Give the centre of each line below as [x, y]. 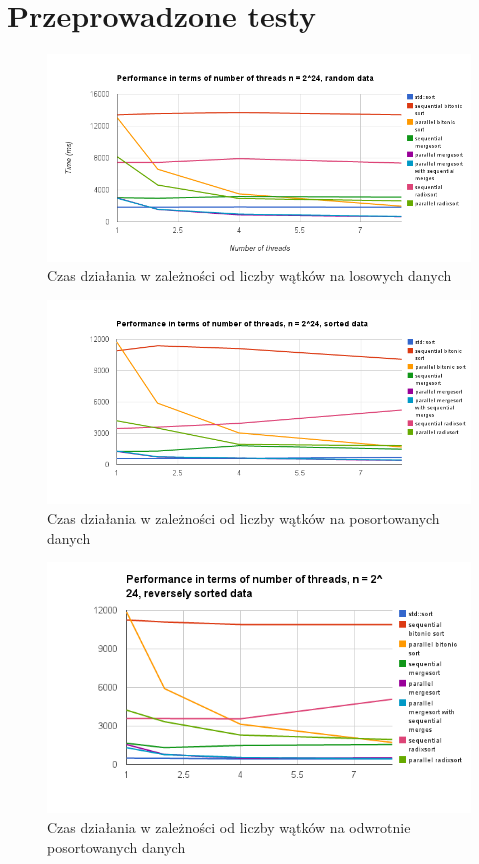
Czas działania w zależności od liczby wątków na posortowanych [243, 517]
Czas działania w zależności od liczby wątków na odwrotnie [229, 827]
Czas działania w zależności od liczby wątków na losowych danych [249, 275]
